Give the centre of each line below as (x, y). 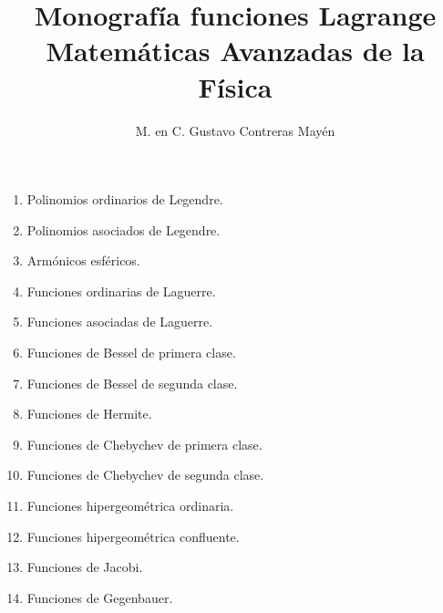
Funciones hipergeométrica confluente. (133, 536)
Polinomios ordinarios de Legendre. (125, 199)
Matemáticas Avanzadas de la (235, 51)
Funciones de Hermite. (89, 414)
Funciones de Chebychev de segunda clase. (145, 475)
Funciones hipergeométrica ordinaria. (130, 506)
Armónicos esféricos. (83, 260)
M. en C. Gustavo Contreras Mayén (235, 130)
